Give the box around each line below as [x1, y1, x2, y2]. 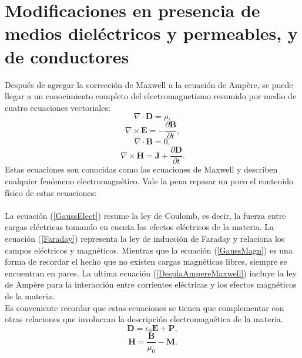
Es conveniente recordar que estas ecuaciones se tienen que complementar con [5, 301, 284, 313]
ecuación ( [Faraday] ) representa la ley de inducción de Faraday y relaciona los [5, 232, 285, 244]
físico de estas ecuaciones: [5, 186, 97, 198]
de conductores [5, 44, 129, 68]
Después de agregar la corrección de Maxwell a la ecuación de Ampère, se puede [5, 78, 293, 90]
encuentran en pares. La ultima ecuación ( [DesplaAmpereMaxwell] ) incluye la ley [5, 266, 297, 279]
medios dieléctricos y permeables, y [5, 21, 298, 45]
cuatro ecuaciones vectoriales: [5, 101, 110, 113]
